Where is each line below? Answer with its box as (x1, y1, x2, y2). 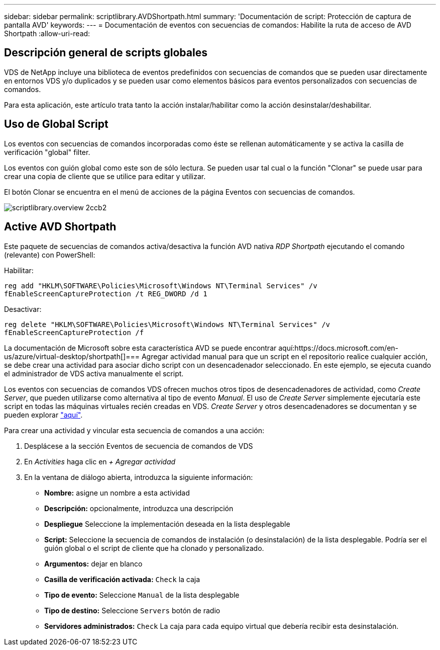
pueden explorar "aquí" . (4, 410, 83, 419)
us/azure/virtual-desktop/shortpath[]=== (4, 352, 140, 361)
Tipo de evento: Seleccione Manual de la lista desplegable (44, 590, 240, 599)
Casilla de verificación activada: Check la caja (44, 575, 200, 584)
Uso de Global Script (4, 118, 108, 131)
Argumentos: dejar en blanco (44, 559, 143, 568)
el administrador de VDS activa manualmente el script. (4, 369, 184, 378)
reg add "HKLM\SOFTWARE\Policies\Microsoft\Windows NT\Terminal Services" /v (4, 281, 317, 290)
